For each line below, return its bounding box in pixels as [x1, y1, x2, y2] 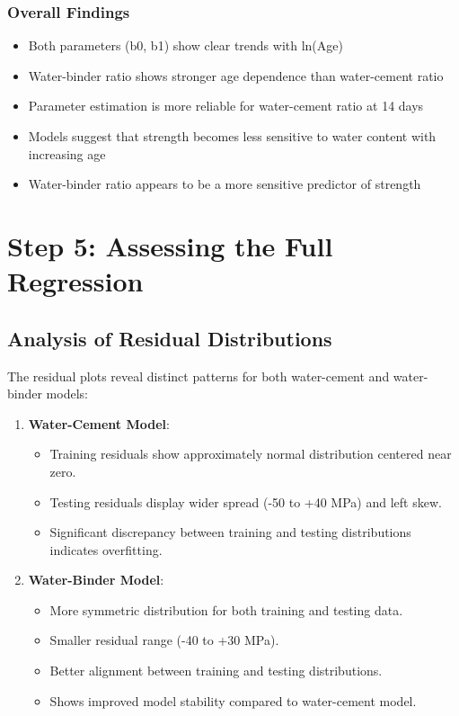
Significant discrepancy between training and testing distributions [49, 523, 411, 541]
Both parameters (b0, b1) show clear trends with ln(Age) [28, 36, 343, 55]
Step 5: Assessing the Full [7, 227, 333, 264]
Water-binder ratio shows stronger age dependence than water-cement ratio [28, 66, 444, 85]
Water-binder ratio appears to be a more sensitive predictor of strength [28, 175, 421, 193]
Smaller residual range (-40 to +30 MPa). [49, 631, 279, 649]
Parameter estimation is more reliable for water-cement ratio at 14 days [28, 96, 424, 115]
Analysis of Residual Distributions [7, 324, 332, 352]
